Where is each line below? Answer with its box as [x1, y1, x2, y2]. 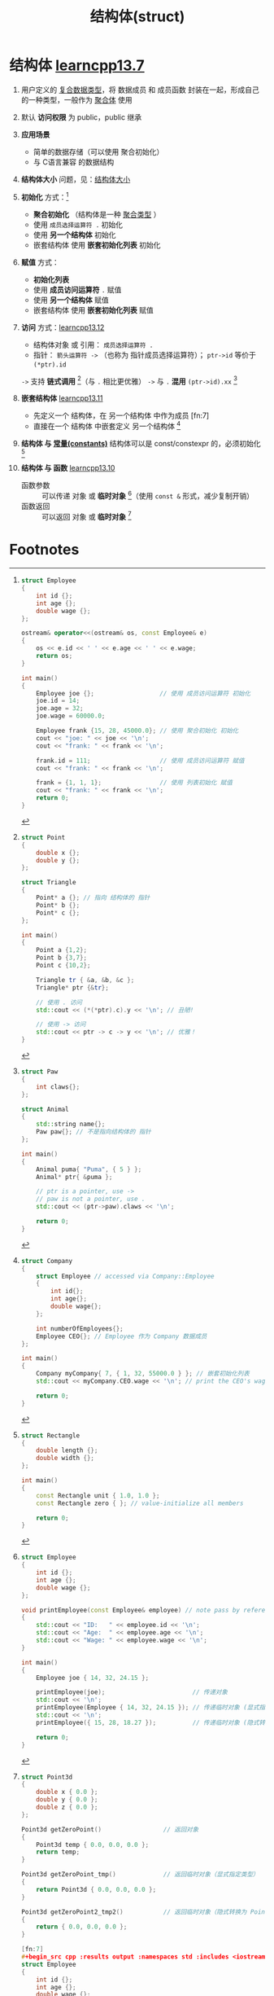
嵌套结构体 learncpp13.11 [20, 393, 103, 403]
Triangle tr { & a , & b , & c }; [36, 976, 135, 984]
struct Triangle [20, 879, 76, 887]
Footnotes [9, 541, 80, 559]
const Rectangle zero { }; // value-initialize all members [36, 1499, 244, 1507]
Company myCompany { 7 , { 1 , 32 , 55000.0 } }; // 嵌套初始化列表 [36, 1370, 250, 1378]
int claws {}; [36, 1082, 80, 1091]
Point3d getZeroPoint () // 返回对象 [20, 1825, 199, 1833]
